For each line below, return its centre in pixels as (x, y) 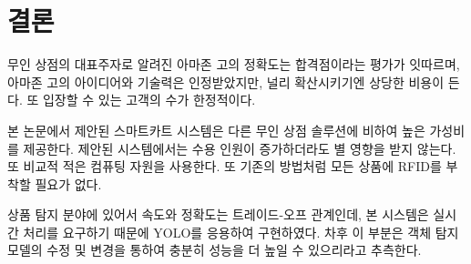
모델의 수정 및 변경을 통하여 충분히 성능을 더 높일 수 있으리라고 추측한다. (215, 250)
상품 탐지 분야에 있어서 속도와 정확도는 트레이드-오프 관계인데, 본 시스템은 (218, 214)
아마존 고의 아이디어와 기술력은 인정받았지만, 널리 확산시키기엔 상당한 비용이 (226, 81)
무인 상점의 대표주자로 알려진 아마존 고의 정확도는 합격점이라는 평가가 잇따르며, (234, 64)
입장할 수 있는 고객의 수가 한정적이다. (149, 100)
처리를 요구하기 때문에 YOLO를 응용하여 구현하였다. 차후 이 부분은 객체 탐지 (241, 232)
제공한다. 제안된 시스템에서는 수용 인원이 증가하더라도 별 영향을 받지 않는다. (240, 148)
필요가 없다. (68, 183)
